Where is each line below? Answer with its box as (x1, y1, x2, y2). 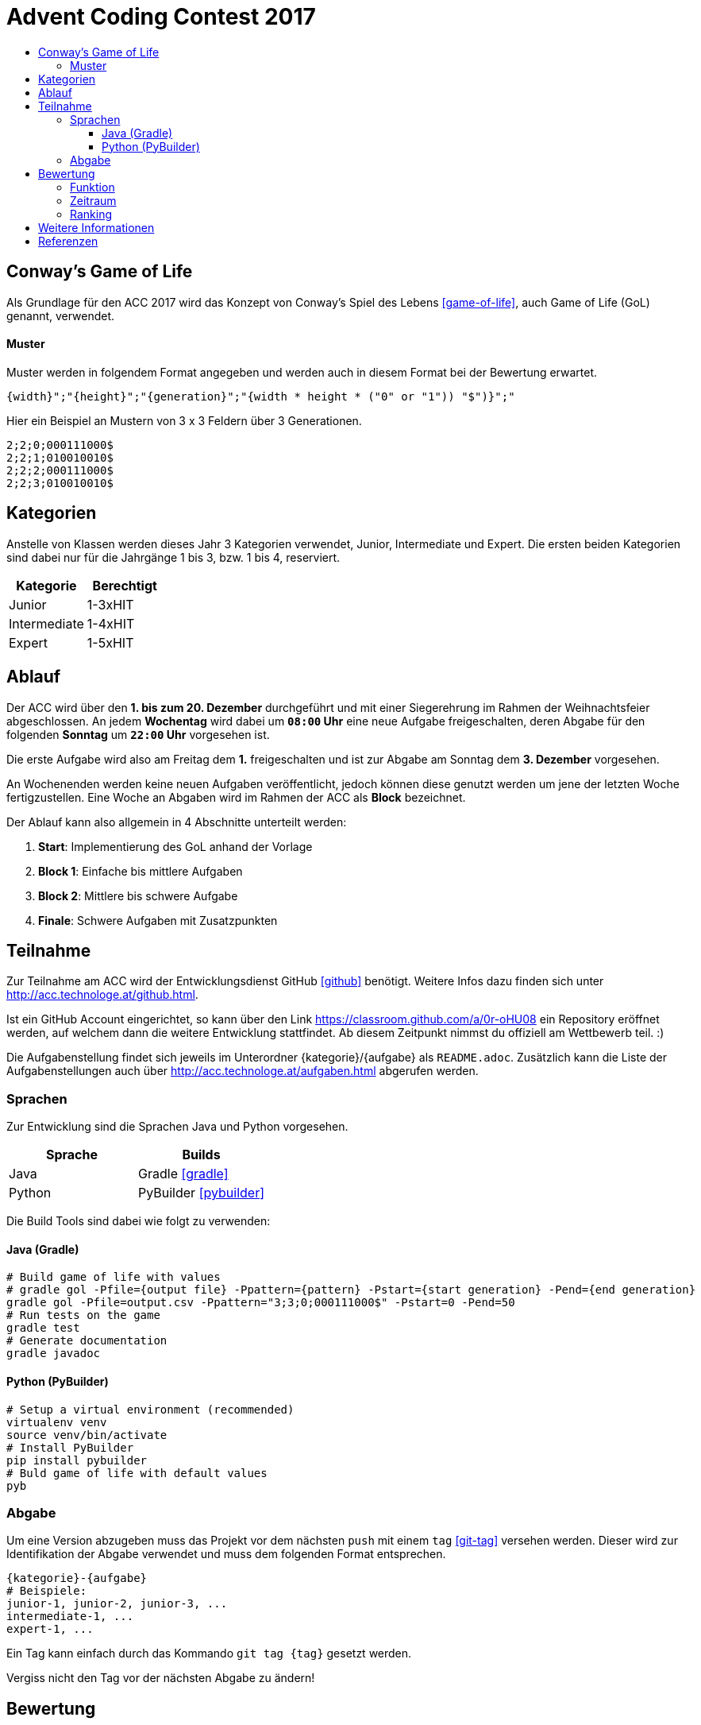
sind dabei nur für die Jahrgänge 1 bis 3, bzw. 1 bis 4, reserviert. (6, 550, 341, 564)
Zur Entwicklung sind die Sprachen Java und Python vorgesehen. (6, 1120, 349, 1134)
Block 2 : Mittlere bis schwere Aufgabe (38, 888, 238, 903)
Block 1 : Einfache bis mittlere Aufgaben (38, 864, 243, 878)
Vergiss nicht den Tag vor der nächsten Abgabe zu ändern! (6, 1671, 315, 1685)
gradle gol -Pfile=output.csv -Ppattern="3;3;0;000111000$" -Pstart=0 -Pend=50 (6, 1296, 515, 1309)
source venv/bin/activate (6, 1428, 168, 1441)
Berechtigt (92, 577, 157, 594)
